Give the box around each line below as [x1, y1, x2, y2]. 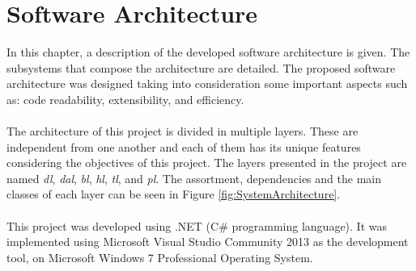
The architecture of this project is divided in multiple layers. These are [6, 123, 359, 140]
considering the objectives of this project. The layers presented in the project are [6, 154, 407, 171]
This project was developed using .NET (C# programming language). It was [6, 217, 387, 234]
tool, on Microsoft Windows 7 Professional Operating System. [6, 248, 313, 265]
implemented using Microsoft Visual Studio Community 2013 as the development [6, 233, 409, 250]
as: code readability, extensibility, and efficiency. [6, 90, 244, 107]
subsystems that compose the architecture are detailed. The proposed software [6, 59, 396, 76]
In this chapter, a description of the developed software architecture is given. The [6, 44, 410, 60]
